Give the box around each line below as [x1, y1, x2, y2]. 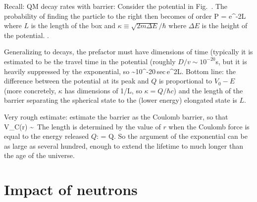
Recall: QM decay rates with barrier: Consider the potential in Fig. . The [4, 1, 228, 11]
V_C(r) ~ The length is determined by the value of [4, 121, 161, 131]
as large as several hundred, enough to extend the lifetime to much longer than [4, 140, 243, 151]
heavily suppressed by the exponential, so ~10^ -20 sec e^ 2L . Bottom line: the [4, 66, 236, 76]
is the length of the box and [31, 20, 116, 31]
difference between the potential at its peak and [4, 76, 149, 86]
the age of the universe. [4, 150, 75, 161]
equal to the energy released [4, 131, 89, 141]
